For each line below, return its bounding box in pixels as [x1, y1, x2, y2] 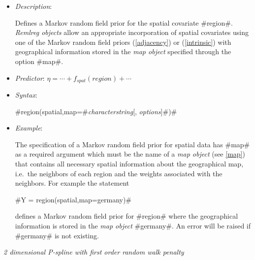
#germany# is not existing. [15, 230, 99, 240]
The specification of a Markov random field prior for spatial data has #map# [15, 139, 250, 149]
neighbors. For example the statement [15, 178, 129, 188]
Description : [15, 1, 52, 11]
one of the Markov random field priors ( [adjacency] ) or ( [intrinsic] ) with [15, 36, 231, 47]
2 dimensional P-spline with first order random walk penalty [3, 247, 184, 257]
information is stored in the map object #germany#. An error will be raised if [15, 220, 251, 230]
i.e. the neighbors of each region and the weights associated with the [15, 168, 223, 178]
